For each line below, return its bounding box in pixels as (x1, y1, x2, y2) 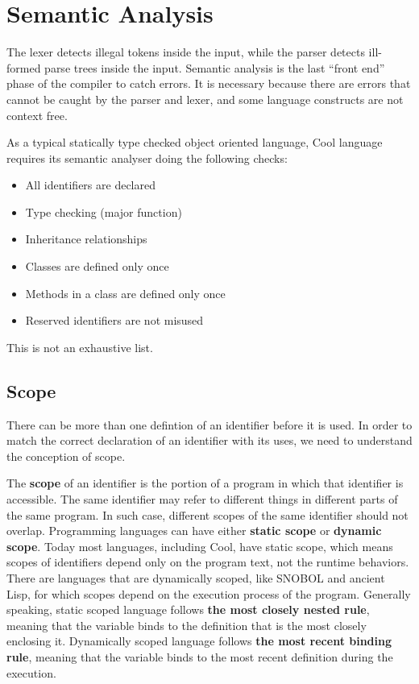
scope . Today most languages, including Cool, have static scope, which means (6, 537, 393, 554)
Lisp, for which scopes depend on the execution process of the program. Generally (6, 585, 411, 602)
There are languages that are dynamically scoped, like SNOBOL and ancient (6, 569, 385, 586)
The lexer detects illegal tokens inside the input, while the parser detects (6, 44, 365, 60)
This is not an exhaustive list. (6, 338, 153, 355)
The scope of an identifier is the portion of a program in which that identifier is (6, 475, 404, 491)
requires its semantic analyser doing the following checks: (6, 149, 288, 166)
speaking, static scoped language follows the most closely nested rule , (6, 601, 370, 618)
